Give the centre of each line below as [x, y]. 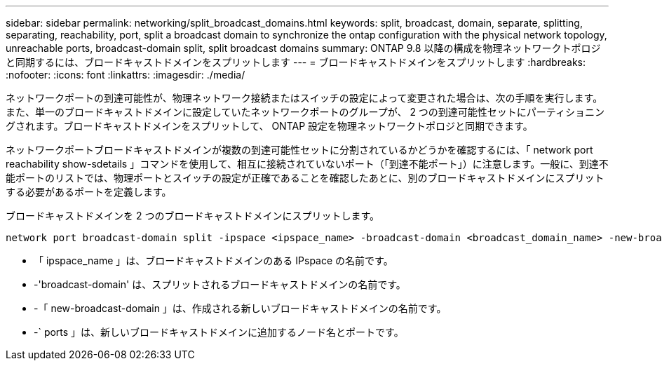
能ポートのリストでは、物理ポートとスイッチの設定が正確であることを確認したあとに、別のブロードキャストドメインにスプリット [305, 178]
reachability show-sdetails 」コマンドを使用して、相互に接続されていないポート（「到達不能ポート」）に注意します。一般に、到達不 [307, 164]
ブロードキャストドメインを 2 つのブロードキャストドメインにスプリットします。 [193, 216]
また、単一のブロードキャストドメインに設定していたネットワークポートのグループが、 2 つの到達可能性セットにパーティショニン [305, 112]
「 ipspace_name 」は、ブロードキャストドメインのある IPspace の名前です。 [214, 260]
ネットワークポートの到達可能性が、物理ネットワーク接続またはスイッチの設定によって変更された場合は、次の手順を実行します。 [304, 98]
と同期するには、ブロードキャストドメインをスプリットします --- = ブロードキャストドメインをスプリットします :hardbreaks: [296, 62]
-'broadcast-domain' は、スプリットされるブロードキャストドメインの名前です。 [220, 284]
